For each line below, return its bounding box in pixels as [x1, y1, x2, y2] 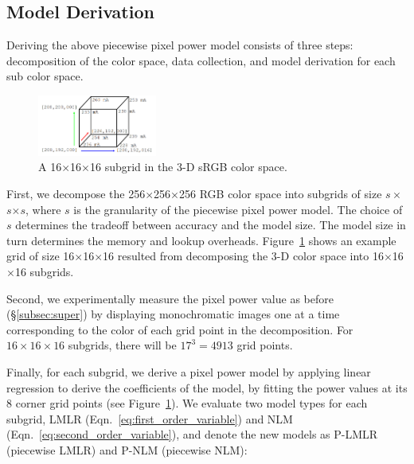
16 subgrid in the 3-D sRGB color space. [89, 158, 287, 175]
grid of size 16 [6, 248, 75, 264]
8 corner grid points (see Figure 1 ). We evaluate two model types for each [6, 395, 368, 411]
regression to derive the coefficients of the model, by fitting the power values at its [6, 379, 408, 396]
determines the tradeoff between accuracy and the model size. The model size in [15, 216, 406, 233]
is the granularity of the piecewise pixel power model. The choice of [73, 201, 403, 217]
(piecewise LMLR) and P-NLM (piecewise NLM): [6, 441, 248, 458]
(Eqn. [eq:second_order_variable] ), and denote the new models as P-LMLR [6, 426, 378, 443]
